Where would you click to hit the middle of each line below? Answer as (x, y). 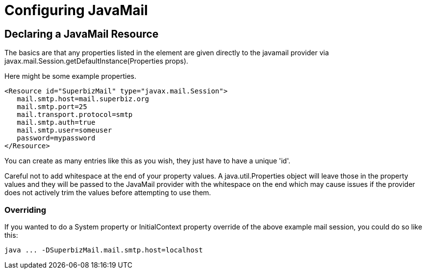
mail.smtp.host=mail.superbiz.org (83, 99)
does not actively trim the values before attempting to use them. (108, 193)
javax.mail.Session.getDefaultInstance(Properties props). (96, 61)
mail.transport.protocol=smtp (75, 115)
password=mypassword (56, 138)
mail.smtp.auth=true (56, 123)
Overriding (25, 210)
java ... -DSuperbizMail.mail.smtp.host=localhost (104, 250)
